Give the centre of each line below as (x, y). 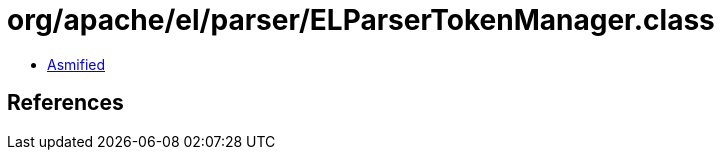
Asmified (76, 64)
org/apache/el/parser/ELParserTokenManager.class (361, 20)
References (65, 103)
